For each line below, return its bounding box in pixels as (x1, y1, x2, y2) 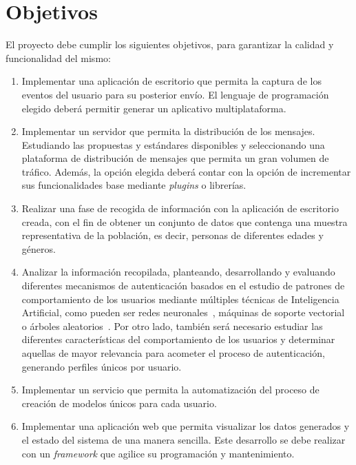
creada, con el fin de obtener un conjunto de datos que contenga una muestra (21, 214, 348, 229)
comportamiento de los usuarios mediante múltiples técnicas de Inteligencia (21, 291, 339, 306)
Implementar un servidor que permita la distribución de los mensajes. (21, 124, 315, 138)
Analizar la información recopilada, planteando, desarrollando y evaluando (21, 265, 335, 279)
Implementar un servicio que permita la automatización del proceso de (21, 382, 320, 397)
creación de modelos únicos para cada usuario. (21, 395, 217, 410)
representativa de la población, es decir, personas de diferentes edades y (21, 228, 324, 242)
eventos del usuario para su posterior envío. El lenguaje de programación (21, 87, 329, 101)
